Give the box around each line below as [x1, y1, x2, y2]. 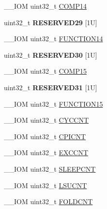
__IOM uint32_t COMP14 [4, 1, 87, 11]
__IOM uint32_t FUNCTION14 [4, 33, 103, 44]
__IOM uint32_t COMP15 [4, 66, 87, 76]
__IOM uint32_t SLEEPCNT [4, 163, 96, 174]
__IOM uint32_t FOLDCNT [4, 196, 93, 207]
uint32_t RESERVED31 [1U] [4, 82, 97, 92]
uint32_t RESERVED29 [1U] [4, 17, 97, 27]
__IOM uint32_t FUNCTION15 [4, 98, 103, 109]
